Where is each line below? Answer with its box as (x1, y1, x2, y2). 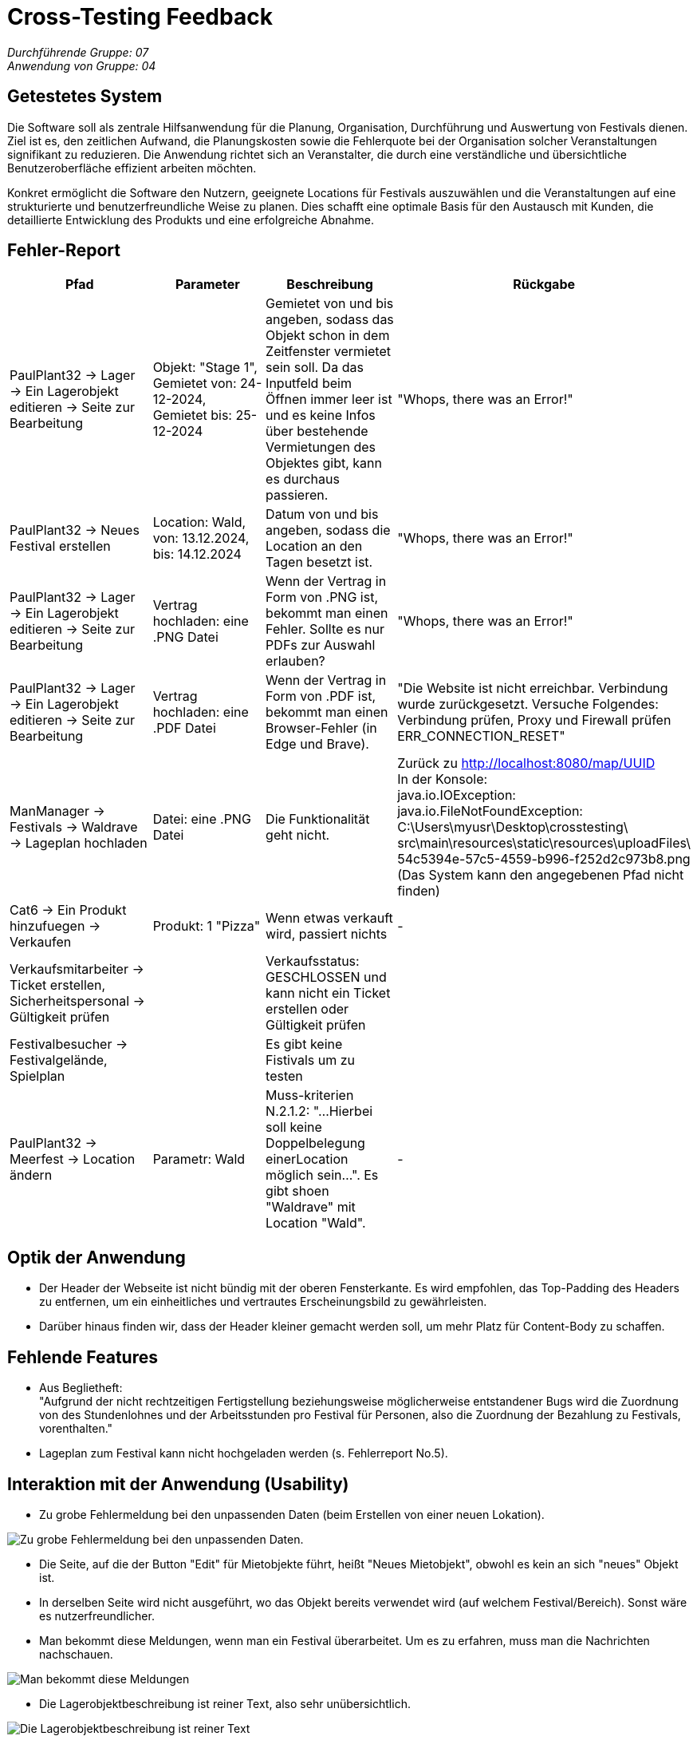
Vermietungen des (266, 439, 376, 456)
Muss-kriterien (266, 1087, 354, 1104)
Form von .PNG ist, (266, 589, 379, 606)
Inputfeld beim (266, 375, 352, 392)
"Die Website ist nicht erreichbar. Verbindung (397, 680, 668, 697)
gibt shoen (266, 1183, 329, 1200)
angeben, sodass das (266, 311, 394, 328)
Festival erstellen (10, 538, 111, 555)
